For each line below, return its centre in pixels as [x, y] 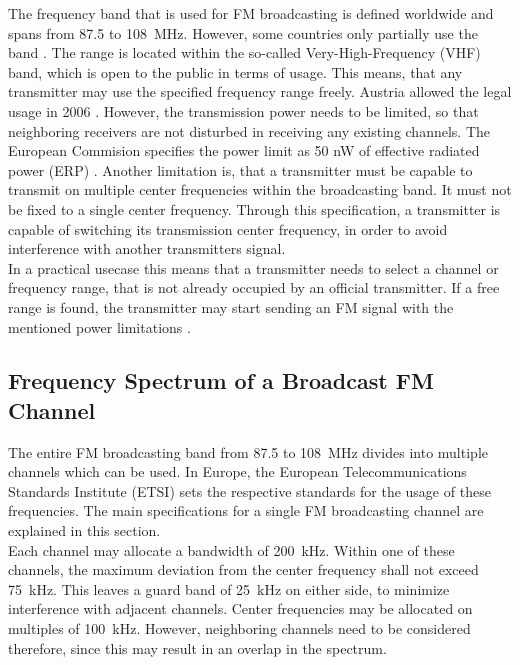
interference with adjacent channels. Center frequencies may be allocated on [240, 608]
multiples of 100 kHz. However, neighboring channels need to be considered [239, 628]
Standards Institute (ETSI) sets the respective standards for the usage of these [249, 490]
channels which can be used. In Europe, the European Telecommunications [237, 471]
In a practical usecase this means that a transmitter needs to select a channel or [253, 267]
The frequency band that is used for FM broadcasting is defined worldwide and [251, 13]
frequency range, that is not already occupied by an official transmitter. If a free [254, 287]
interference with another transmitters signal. [147, 248]
